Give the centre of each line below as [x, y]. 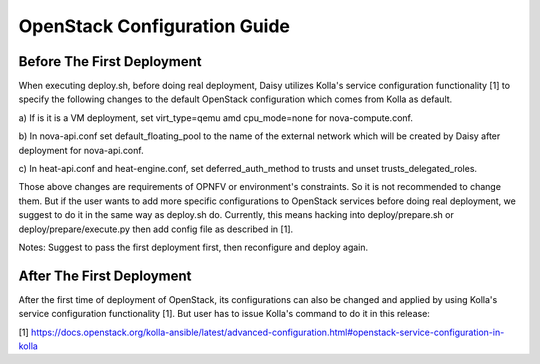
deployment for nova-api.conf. [81, 150]
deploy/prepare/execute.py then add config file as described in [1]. [156, 229]
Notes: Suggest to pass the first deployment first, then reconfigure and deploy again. [193, 247]
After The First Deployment [105, 275]
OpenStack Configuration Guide [154, 26]
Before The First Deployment [110, 61]
